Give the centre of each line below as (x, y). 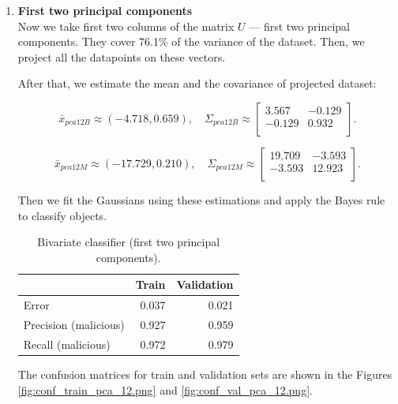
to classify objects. (62, 215)
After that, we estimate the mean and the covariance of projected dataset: (197, 83)
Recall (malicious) (67, 344)
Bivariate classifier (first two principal (129, 242)
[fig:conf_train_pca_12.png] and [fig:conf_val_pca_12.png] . (165, 389)
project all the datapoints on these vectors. (122, 56)
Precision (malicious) (74, 325)
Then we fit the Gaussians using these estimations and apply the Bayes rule (201, 199)
